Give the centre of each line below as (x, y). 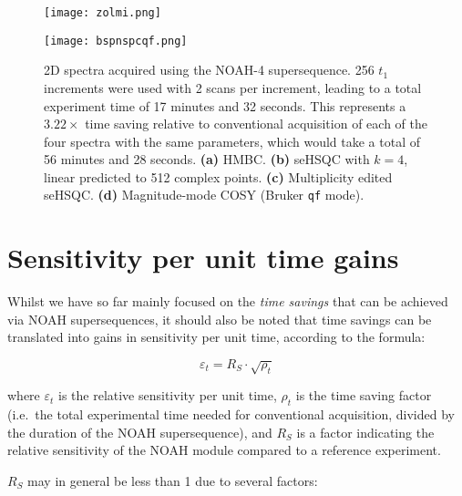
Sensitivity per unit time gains (203, 258)
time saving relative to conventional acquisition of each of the (256, 124)
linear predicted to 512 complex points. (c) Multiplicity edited (218, 176)
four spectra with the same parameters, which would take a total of (232, 141)
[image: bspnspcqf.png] (116, 41)
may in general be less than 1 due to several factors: (173, 480)
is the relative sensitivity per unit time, (168, 395)
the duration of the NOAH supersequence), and (140, 432)
